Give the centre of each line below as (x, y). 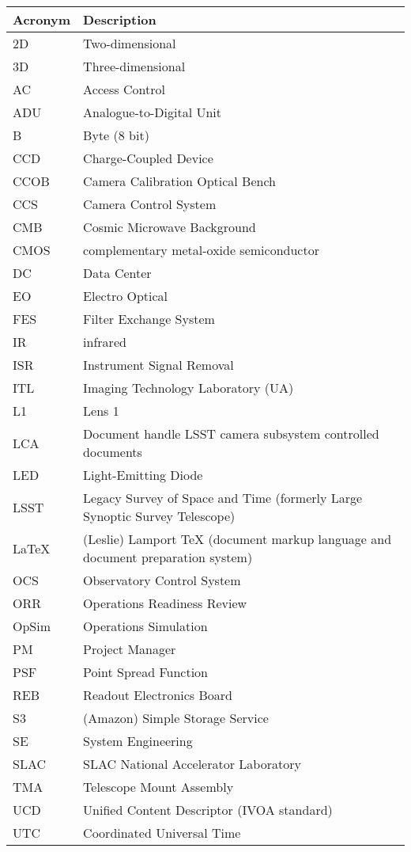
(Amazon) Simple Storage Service (176, 718)
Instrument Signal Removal (158, 365)
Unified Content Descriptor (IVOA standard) (208, 810)
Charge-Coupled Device (148, 158)
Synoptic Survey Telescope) (159, 516)
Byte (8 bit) (116, 135)
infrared (105, 342)
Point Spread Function (145, 672)
